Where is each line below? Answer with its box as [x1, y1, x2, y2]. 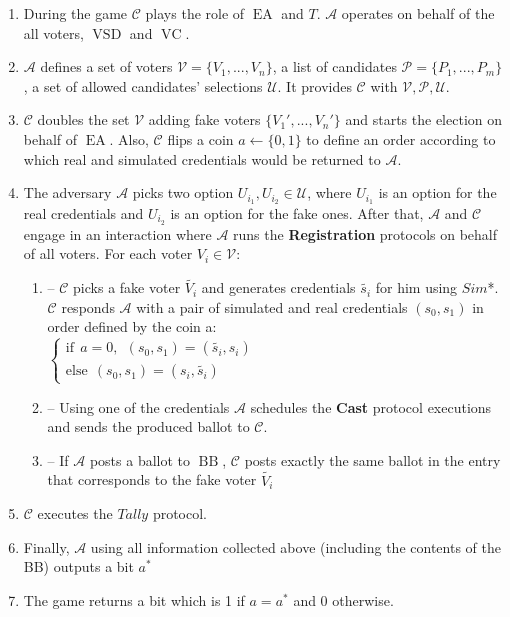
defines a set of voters [40, 56, 173, 77]
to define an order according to [306, 128, 496, 149]
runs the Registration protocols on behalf [233, 223, 498, 244]
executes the [37, 503, 113, 524]
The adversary [23, 182, 112, 203]
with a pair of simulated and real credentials [136, 296, 408, 317]
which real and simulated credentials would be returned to [23, 148, 381, 169]
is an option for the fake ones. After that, [170, 203, 424, 224]
